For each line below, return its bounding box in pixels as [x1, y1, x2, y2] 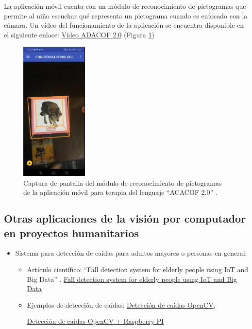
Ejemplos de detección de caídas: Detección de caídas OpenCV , [27, 299, 216, 310]
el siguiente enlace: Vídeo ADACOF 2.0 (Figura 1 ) [4, 29, 154, 39]
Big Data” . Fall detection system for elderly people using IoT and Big [27, 274, 237, 284]
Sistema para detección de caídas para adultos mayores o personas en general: [15, 248, 247, 258]
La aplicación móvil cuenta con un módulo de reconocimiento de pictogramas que [4, 1, 246, 11]
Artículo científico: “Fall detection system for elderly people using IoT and [27, 264, 249, 275]
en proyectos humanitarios [4, 225, 139, 240]
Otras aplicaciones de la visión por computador [4, 211, 246, 226]
